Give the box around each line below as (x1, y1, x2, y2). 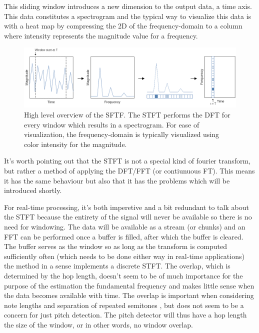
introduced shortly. (4, 185, 62, 195)
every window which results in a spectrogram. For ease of (24, 119, 199, 129)
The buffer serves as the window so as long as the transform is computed (4, 241, 227, 251)
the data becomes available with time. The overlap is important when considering (4, 290, 254, 300)
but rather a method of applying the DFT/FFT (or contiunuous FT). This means (4, 165, 255, 176)
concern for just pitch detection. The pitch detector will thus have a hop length (4, 309, 247, 320)
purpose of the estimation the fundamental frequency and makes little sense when (4, 280, 254, 290)
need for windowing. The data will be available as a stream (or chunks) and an (4, 221, 245, 231)
